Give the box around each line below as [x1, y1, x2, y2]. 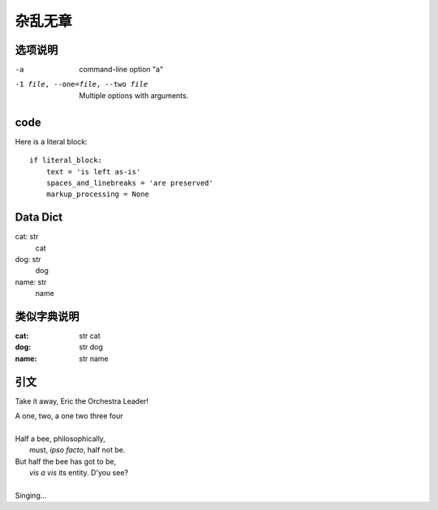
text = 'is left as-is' [45, 167, 141, 176]
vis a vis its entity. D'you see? [29, 468, 129, 478]
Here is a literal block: [15, 136, 88, 146]
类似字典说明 [15, 309, 79, 324]
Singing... [15, 491, 47, 500]
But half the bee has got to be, [15, 456, 117, 466]
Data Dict [15, 211, 63, 225]
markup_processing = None [45, 190, 150, 199]
